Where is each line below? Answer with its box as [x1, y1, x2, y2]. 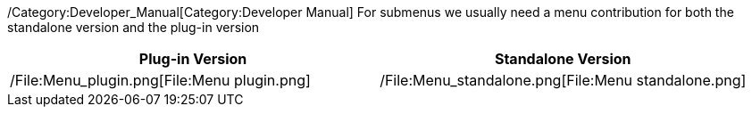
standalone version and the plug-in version [7, 20, 260, 35]
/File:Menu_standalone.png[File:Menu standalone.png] [380, 71, 747, 89]
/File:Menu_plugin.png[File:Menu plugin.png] [10, 71, 311, 89]
